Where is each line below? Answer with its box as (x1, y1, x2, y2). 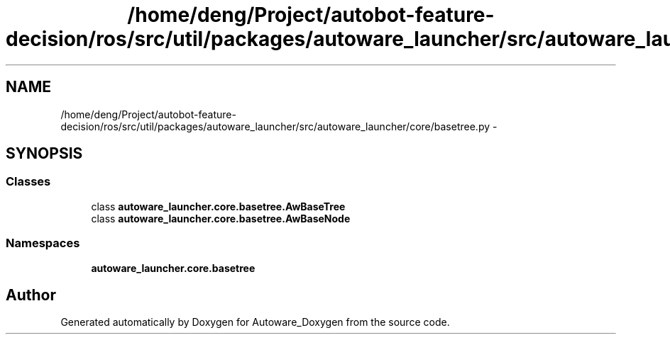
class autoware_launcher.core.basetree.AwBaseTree (91, 200, 346, 212)
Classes (6, 174, 51, 189)
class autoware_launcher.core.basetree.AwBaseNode (91, 212, 351, 225)
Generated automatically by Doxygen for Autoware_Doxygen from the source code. (60, 316, 450, 329)
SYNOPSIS (6, 144, 83, 163)
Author (6, 285, 56, 304)
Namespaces (6, 236, 80, 251)
